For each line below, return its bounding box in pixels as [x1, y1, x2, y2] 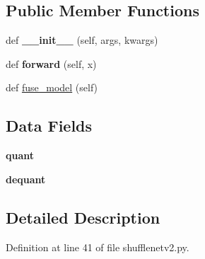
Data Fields [6, 115, 93, 137]
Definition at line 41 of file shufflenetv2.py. [6, 239, 189, 254]
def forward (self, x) [6, 56, 97, 71]
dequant [6, 171, 46, 186]
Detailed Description [6, 206, 160, 228]
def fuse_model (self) [6, 80, 98, 95]
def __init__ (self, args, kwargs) [6, 33, 158, 47]
